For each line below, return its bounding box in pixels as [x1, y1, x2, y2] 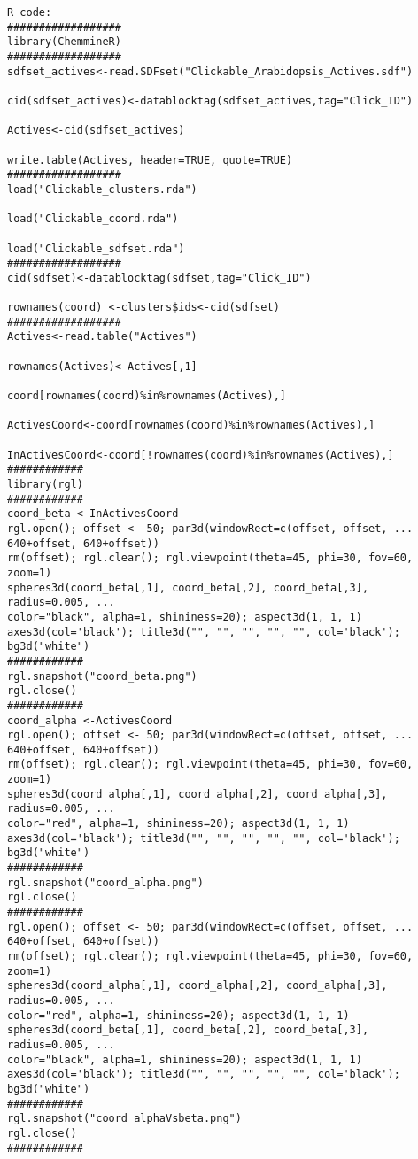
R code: [7, 6, 52, 19]
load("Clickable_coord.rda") [7, 212, 179, 226]
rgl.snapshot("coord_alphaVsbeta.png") [7, 1112, 242, 1125]
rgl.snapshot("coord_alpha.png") [7, 876, 204, 889]
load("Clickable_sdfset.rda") [7, 242, 185, 255]
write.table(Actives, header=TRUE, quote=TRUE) [7, 153, 293, 166]
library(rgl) [7, 478, 83, 491]
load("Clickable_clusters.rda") [7, 182, 197, 196]
